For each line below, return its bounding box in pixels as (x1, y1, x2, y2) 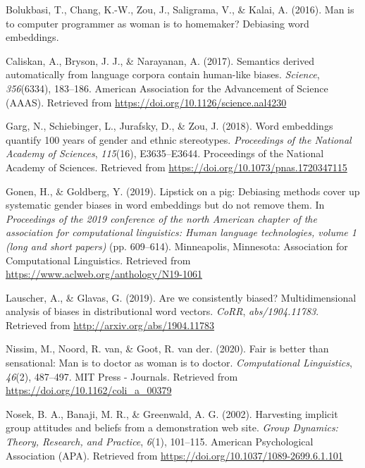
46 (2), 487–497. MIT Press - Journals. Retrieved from (6, 369, 238, 383)
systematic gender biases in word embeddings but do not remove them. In (6, 197, 325, 212)
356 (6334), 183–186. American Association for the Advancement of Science (6, 80, 328, 95)
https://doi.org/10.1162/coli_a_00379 (6, 383, 172, 398)
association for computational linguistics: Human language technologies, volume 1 (6, 225, 357, 240)
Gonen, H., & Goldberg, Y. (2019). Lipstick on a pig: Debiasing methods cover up (6, 183, 360, 198)
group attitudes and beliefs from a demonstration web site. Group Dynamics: (6, 420, 338, 435)
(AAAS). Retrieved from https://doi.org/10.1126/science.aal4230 (6, 94, 287, 109)
